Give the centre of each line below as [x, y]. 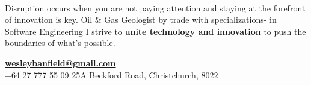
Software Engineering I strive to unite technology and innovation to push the [155, 31]
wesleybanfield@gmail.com [60, 63]
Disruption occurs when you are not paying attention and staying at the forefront [155, 7]
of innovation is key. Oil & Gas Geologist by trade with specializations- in [141, 19]
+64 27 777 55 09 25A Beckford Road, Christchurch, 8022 [112, 75]
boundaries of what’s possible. [60, 43]
